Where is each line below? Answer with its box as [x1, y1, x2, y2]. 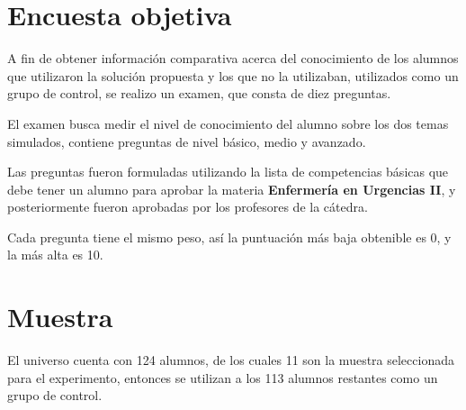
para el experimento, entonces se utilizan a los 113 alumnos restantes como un [7, 368, 438, 387]
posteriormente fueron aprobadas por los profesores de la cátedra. [7, 197, 368, 216]
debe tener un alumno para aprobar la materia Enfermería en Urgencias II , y [7, 179, 456, 198]
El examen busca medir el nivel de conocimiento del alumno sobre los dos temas [7, 114, 449, 132]
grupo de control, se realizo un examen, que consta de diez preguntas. [7, 84, 391, 103]
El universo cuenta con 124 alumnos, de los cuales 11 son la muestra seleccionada [7, 351, 454, 369]
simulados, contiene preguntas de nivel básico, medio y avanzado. [7, 132, 366, 150]
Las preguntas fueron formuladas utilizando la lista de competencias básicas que [7, 162, 449, 181]
